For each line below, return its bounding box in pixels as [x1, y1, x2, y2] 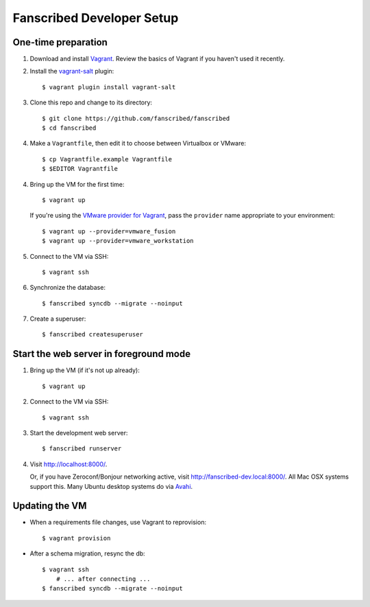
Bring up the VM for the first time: [29, 180, 125, 188]
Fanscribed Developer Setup [12, 10, 179, 25]
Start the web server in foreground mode [12, 348, 191, 360]
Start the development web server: [29, 428, 128, 437]
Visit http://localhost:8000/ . [29, 460, 108, 468]
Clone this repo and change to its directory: [29, 98, 153, 106]
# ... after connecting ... [56, 575, 151, 583]
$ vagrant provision [42, 534, 111, 542]
